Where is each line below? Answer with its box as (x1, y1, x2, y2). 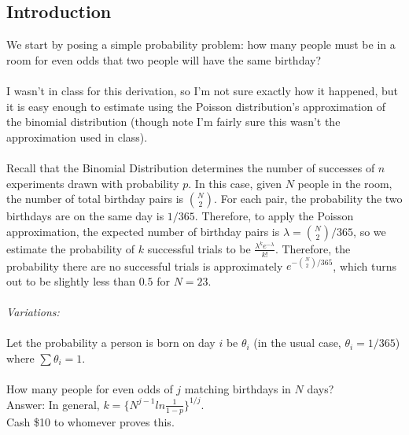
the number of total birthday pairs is (6, 190, 184, 207)
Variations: (6, 303, 60, 319)
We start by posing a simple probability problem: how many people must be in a (6, 36, 396, 53)
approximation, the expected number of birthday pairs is (6, 223, 280, 239)
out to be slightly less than (6, 272, 135, 289)
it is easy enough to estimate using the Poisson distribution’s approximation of (6, 98, 385, 114)
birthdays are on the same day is (6, 208, 164, 224)
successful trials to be (147, 240, 251, 256)
